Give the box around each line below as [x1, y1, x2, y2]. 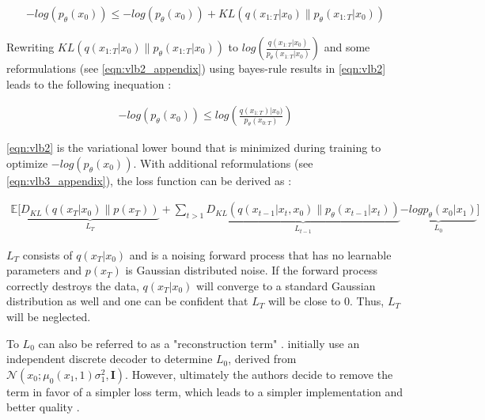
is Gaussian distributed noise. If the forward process [125, 262, 377, 278]
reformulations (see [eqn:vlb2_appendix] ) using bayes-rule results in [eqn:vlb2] [6, 60, 386, 77]
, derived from [228, 350, 297, 367]
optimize [6, 154, 48, 171]
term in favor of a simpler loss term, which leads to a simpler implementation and [6, 383, 404, 399]
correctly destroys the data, [6, 277, 139, 293]
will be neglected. [6, 308, 91, 324]
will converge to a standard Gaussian [196, 277, 376, 293]
